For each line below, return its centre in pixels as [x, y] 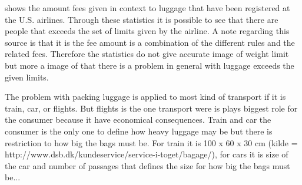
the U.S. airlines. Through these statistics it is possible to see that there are [142, 19]
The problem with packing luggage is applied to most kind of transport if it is [145, 97]
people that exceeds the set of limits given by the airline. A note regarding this [147, 31]
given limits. [27, 77]
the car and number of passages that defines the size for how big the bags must [147, 165]
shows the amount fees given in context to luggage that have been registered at [147, 8]
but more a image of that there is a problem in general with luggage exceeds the [150, 65]
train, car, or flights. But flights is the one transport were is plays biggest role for [151, 108]
